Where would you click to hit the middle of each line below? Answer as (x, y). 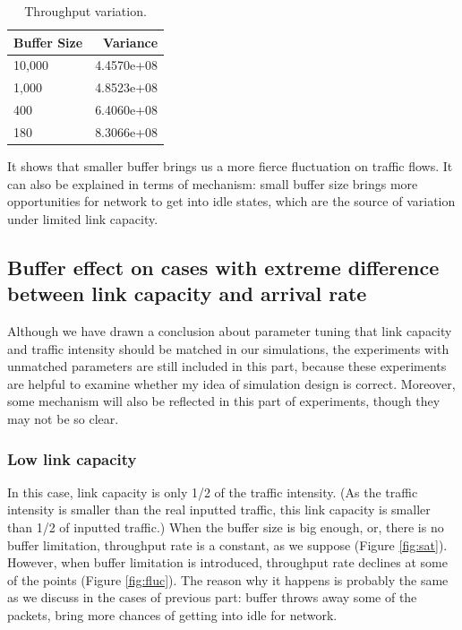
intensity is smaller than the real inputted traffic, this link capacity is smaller (219, 509)
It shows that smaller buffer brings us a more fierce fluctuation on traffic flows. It (230, 166)
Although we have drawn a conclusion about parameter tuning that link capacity (230, 331)
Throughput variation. (86, 11)
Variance (131, 42)
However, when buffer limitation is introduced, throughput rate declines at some (227, 562)
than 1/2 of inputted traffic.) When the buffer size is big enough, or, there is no (226, 527)
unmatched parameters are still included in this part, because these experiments (227, 366)
